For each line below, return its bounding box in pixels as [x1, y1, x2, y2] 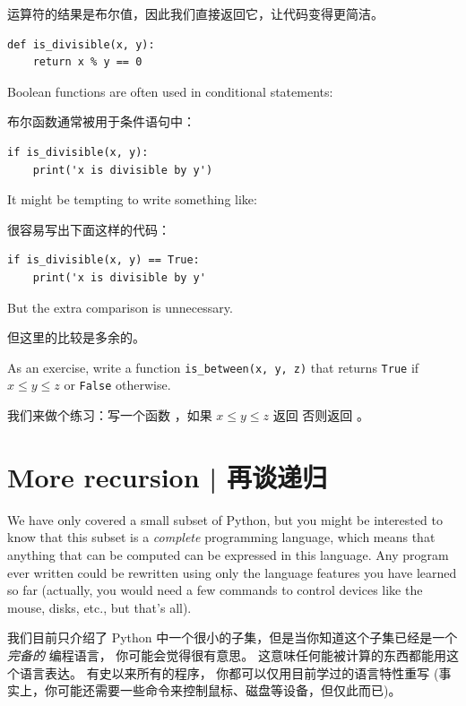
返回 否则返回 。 [272, 406, 370, 425]
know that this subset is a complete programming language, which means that [7, 528, 436, 547]
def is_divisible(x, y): [7, 38, 155, 51]
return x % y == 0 [32, 56, 142, 69]
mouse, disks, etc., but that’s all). [7, 598, 192, 616]
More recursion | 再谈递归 [7, 458, 327, 495]
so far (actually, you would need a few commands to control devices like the [7, 581, 423, 599]
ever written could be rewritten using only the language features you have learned [7, 563, 457, 581]
